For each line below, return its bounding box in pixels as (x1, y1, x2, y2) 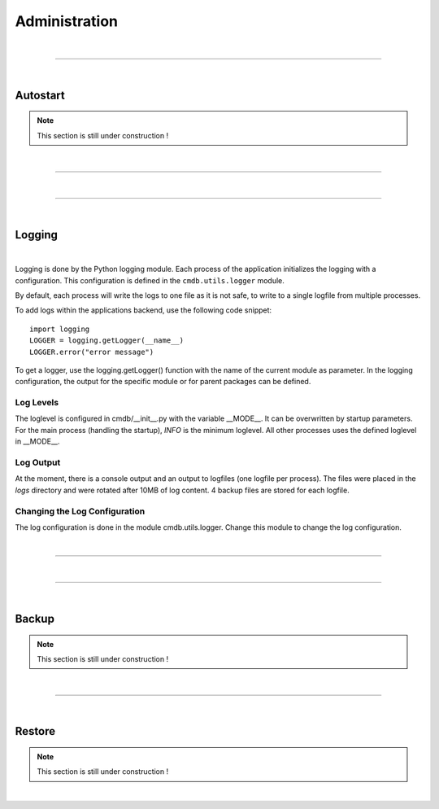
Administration (15, 12, 118, 30)
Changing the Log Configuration (15, 505, 146, 517)
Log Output (15, 457, 61, 468)
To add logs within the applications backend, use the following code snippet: (15, 305, 272, 315)
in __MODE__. (15, 436, 60, 447)
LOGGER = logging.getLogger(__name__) (29, 336, 185, 345)
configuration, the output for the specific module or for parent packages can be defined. (15, 377, 311, 387)
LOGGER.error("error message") (29, 347, 154, 356)
